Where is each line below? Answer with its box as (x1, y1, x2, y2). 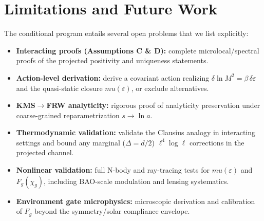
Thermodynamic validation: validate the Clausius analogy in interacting (16, 127, 256, 138)
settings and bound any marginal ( (16, 137, 125, 148)
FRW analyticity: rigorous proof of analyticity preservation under (46, 100, 260, 110)
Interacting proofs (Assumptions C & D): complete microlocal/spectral (16, 45, 259, 56)
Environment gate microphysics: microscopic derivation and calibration (16, 195, 255, 206)
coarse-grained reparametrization (16, 109, 120, 120)
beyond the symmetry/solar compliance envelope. (34, 206, 190, 216)
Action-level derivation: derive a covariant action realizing (16, 72, 210, 83)
